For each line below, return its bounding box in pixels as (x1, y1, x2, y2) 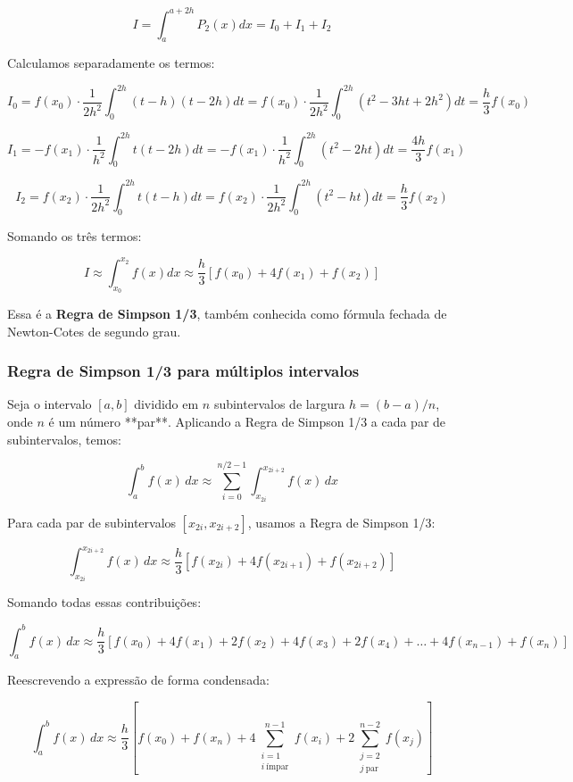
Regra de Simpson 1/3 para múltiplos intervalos (7, 360, 360, 382)
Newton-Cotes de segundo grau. (7, 321, 181, 340)
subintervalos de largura (213, 395, 345, 413)
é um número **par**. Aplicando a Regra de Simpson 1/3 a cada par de (48, 412, 446, 431)
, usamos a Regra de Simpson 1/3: (247, 512, 436, 531)
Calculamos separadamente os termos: (7, 54, 215, 72)
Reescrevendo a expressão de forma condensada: (7, 670, 270, 689)
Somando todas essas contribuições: (7, 593, 202, 611)
